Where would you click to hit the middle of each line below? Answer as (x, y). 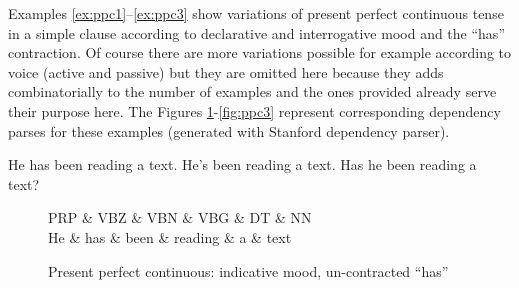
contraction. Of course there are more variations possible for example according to (260, 52)
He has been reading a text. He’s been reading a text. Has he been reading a (242, 164)
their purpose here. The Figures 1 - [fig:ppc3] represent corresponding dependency (254, 110)
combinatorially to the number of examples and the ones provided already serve (252, 91)
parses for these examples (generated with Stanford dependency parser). (229, 130)
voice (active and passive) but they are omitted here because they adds (226, 71)
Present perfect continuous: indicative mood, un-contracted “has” (248, 270)
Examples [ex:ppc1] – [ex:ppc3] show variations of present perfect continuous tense (256, 13)
